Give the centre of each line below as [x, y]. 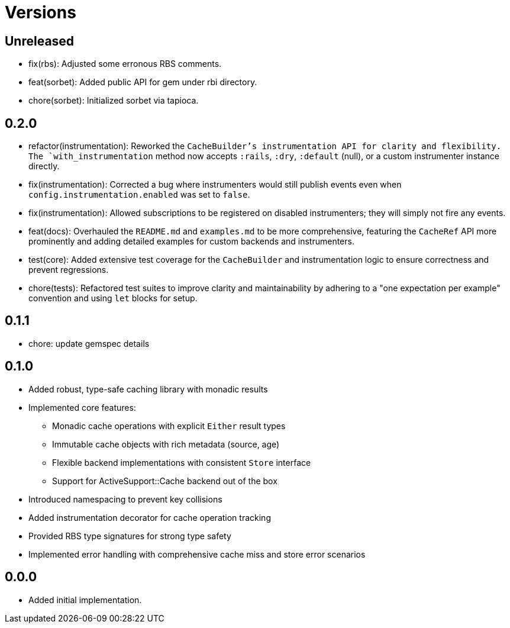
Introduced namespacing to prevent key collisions [125, 499]
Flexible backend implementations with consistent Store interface [182, 462]
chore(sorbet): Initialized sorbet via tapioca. [114, 101]
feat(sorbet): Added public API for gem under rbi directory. [143, 82]
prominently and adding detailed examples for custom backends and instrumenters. [191, 241]
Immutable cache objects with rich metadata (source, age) [166, 444]
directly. [44, 166]
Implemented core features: [82, 407]
